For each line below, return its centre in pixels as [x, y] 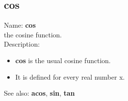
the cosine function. [33, 34]
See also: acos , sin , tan [40, 93]
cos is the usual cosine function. [63, 60]
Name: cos [20, 25]
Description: [22, 44]
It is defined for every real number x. [70, 76]
